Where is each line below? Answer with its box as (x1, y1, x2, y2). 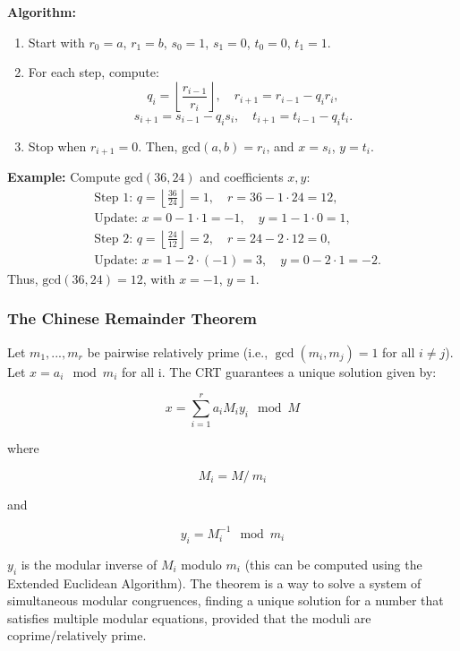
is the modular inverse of (21, 554, 158, 573)
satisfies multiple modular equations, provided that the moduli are (7, 608, 371, 627)
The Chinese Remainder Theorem (7, 307, 258, 330)
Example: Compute (7, 167, 121, 186)
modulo (181, 554, 222, 573)
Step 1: (94, 191, 133, 204)
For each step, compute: (28, 63, 159, 81)
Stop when (28, 136, 87, 155)
